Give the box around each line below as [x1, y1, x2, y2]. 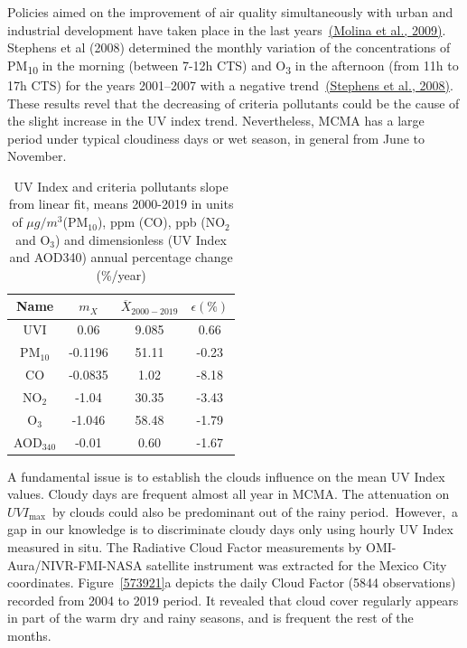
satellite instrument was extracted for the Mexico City [146, 555, 447, 574]
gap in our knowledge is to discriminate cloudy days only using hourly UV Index [7, 520, 453, 539]
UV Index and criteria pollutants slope [14, 176, 229, 195]
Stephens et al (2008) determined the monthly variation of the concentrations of [7, 38, 451, 57]
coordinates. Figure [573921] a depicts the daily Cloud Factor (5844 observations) [7, 573, 456, 592]
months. [7, 625, 51, 644]
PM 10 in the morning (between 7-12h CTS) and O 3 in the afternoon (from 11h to [7, 55, 459, 77]
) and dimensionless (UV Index [55, 230, 228, 249]
